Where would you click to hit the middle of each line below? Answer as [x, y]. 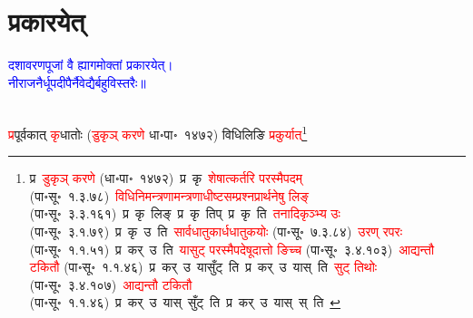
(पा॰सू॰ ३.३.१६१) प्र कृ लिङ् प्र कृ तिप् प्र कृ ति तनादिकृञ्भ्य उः [185, 213]
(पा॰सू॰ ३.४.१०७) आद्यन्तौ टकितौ [111, 284]
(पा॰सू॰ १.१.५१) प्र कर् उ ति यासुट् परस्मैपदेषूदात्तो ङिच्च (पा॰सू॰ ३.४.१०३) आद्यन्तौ [232, 249]
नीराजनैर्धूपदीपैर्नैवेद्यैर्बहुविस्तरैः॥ [77, 82]
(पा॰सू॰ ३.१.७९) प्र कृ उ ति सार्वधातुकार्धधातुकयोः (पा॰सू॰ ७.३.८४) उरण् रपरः [216, 231]
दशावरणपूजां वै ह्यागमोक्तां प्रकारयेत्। [91, 65]
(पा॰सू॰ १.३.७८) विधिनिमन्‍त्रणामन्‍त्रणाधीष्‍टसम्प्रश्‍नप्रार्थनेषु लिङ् [169, 195]
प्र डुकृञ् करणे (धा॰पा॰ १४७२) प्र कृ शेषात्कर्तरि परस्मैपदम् [166, 178]
